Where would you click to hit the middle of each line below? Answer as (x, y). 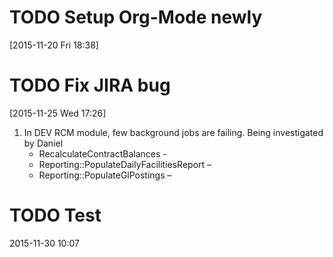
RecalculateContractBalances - (102, 153)
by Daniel (43, 143)
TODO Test (55, 215)
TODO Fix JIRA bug (90, 85)
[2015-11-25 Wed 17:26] (58, 113)
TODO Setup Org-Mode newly (136, 17)
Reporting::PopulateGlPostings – (105, 175)
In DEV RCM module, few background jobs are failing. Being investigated (173, 132)
